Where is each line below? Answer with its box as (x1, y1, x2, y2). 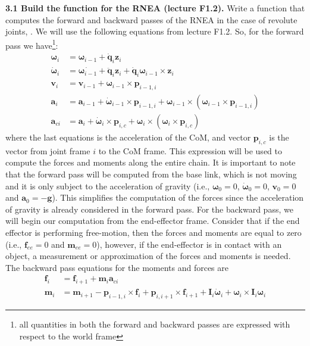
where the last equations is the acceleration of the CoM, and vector (5, 131, 251, 144)
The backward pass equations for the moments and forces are (5, 261, 229, 273)
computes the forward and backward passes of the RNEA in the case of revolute (5, 13, 298, 26)
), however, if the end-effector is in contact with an (96, 238, 282, 250)
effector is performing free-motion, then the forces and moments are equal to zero (5, 226, 302, 238)
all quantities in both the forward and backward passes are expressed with (19, 318, 290, 331)
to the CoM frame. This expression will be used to (98, 144, 282, 157)
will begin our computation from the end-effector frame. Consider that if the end (5, 214, 300, 227)
